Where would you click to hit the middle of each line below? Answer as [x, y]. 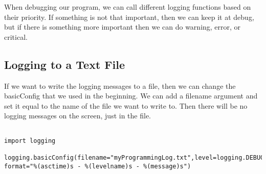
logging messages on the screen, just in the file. [77, 116]
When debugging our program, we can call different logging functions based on [128, 7]
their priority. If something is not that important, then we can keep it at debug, [129, 17]
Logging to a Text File [64, 64]
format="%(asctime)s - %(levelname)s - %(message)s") [98, 166]
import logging [30, 141]
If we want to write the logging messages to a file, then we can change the [120, 85]
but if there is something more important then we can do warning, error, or [123, 27]
